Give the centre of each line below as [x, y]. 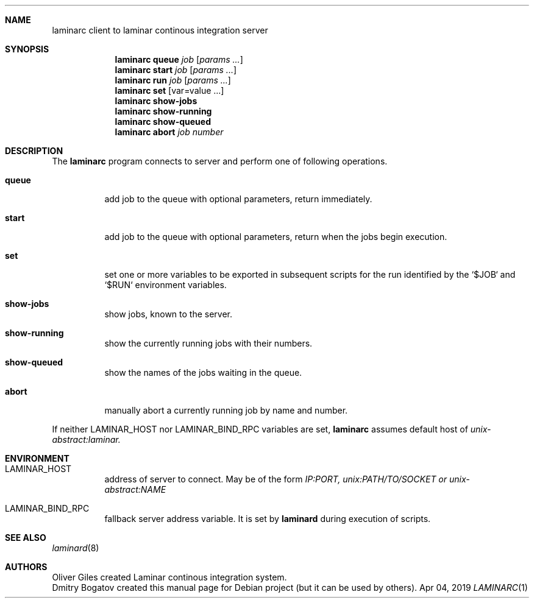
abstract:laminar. [86, 439]
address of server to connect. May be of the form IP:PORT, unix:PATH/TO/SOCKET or [276, 479]
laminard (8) [76, 548]
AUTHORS [26, 567]
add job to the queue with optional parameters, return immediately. [238, 199]
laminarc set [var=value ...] [169, 90]
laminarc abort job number [169, 132]
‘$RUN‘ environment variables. [166, 285]
